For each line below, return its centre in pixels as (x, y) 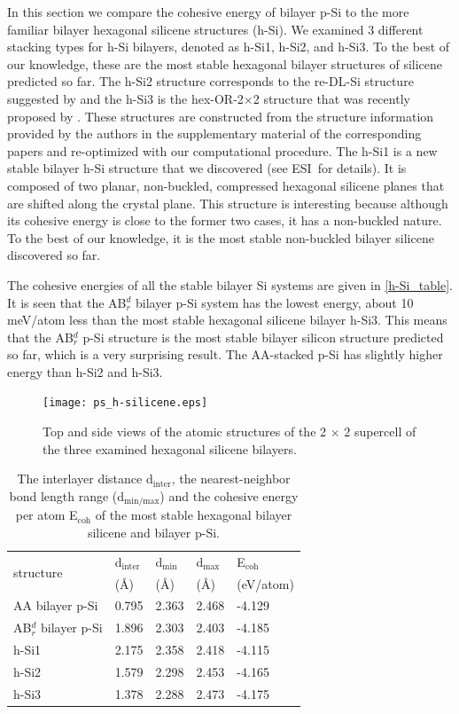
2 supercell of (380, 432)
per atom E (47, 515)
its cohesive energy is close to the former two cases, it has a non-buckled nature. (225, 220)
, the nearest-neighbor (231, 479)
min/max (142, 502)
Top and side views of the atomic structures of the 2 (185, 432)
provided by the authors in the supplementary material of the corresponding (214, 133)
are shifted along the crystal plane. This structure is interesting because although (228, 203)
